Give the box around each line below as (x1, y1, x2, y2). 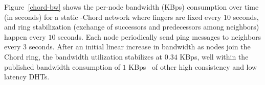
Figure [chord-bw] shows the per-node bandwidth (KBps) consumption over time (4, 2, 259, 12)
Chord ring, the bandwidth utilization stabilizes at (4, 51, 163, 62)
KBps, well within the (180, 51, 249, 62)
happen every (4, 31, 46, 42)
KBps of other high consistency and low (128, 61, 257, 72)
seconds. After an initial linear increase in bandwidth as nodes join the (29, 41, 251, 52)
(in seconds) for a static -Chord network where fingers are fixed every (4, 11, 222, 22)
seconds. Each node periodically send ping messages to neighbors (58, 31, 261, 42)
